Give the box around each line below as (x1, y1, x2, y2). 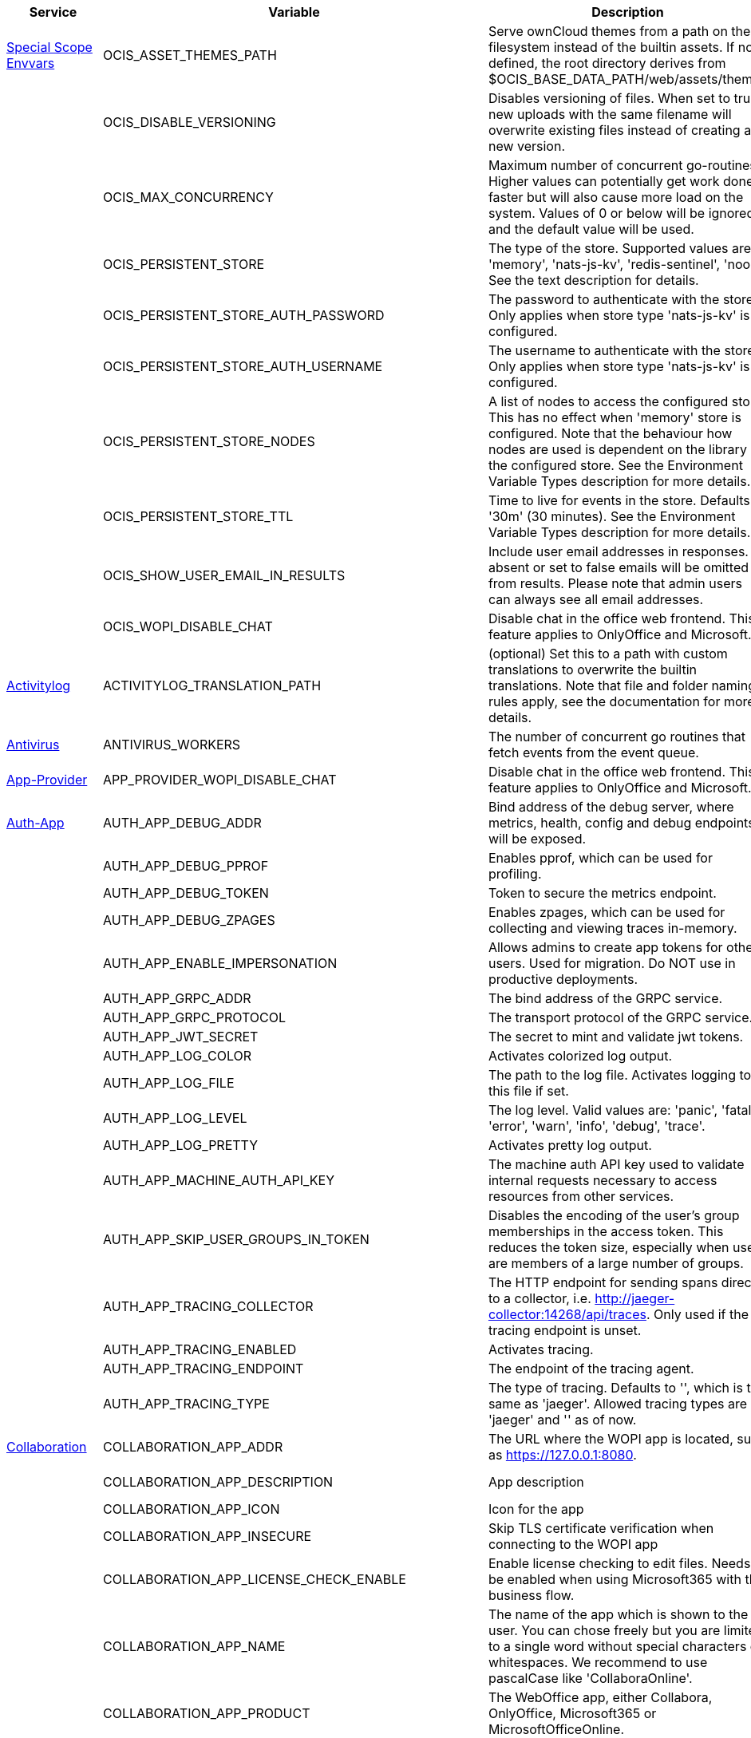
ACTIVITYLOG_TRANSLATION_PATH (103, 677, 322, 693)
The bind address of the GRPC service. (488, 990, 723, 1006)
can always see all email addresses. (488, 591, 704, 607)
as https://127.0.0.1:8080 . (488, 1447, 637, 1463)
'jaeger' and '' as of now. (488, 1412, 637, 1428)
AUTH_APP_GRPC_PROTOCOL (103, 1009, 287, 1025)
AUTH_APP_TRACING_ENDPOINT (103, 1361, 304, 1377)
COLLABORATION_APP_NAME (103, 1638, 286, 1654)
